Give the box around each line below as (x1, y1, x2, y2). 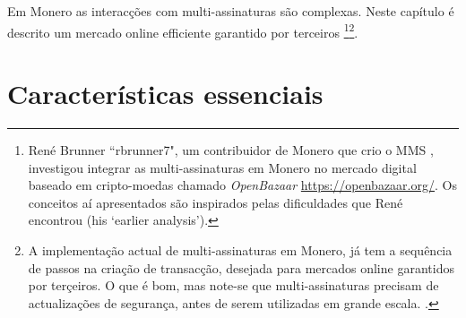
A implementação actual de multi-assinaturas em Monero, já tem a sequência (28, 240, 453, 259)
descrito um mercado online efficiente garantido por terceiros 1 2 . (7, 20, 358, 41)
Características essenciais (7, 75, 324, 112)
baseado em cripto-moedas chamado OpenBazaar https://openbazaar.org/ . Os (28, 176, 457, 194)
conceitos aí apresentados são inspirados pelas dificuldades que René (28, 193, 403, 211)
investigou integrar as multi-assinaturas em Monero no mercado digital (28, 158, 417, 176)
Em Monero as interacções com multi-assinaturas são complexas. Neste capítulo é (7, 2, 454, 20)
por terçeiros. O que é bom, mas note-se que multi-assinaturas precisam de (28, 276, 439, 295)
